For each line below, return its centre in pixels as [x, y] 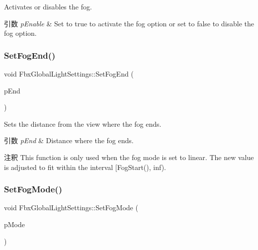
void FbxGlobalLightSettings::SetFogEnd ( [69, 74]
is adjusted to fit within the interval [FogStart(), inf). [85, 167]
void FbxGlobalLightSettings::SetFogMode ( [71, 208]
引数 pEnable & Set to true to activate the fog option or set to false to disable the [129, 23]
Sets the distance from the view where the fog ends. [83, 124]
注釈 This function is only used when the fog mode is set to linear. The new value [129, 157]
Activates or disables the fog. [48, 6]
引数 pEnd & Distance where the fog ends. [69, 140]
